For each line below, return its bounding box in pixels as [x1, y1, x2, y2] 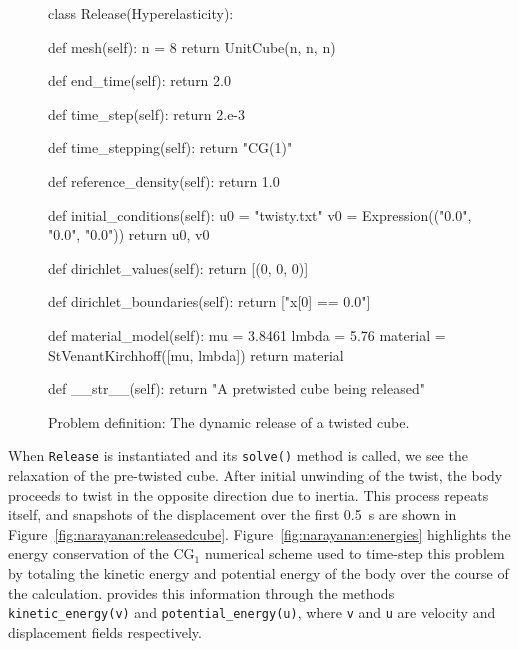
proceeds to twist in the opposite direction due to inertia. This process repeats [8, 484, 489, 505]
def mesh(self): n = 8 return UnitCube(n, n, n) [48, 36, 336, 57]
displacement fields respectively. [8, 621, 202, 642]
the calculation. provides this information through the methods [8, 582, 395, 603]
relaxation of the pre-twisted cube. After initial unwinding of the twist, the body [8, 464, 503, 485]
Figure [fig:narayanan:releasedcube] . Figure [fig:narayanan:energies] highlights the [8, 523, 511, 544]
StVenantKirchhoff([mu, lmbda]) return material [48, 344, 344, 365]
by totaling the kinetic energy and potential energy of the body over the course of [8, 562, 509, 583]
